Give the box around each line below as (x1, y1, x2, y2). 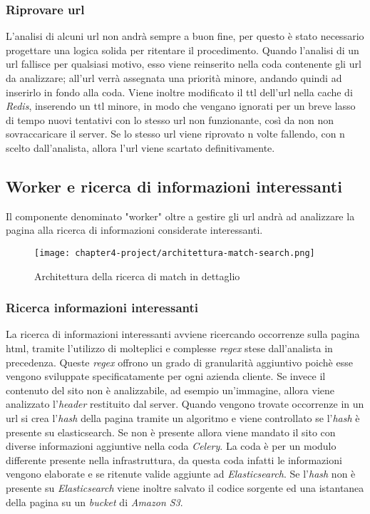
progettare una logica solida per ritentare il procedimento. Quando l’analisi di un (6, 42, 359, 57)
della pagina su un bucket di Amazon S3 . (6, 494, 183, 509)
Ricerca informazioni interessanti (6, 299, 199, 317)
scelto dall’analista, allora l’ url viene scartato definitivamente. (6, 140, 275, 155)
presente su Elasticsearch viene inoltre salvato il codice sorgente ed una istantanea (6, 480, 364, 495)
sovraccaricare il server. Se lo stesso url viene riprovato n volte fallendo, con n (6, 126, 345, 141)
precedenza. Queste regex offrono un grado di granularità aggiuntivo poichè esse (6, 354, 353, 369)
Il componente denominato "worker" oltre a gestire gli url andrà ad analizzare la (6, 208, 355, 223)
